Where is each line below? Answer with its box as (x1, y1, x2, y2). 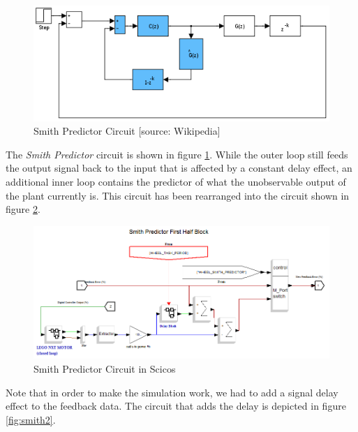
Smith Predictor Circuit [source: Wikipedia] (33, 124, 221, 138)
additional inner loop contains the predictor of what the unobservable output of (6, 174, 346, 188)
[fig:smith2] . (6, 412, 56, 426)
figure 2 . (6, 202, 40, 216)
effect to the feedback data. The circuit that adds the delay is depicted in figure (6, 399, 346, 413)
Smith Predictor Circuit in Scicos (33, 362, 176, 376)
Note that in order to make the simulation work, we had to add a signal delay (6, 385, 338, 399)
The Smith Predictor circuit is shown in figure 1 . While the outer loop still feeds (6, 147, 348, 161)
